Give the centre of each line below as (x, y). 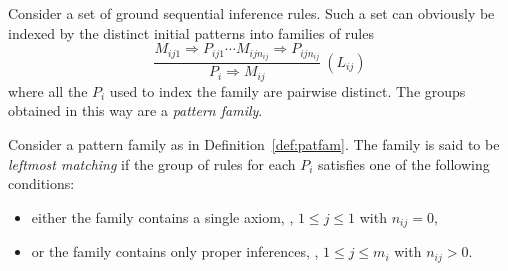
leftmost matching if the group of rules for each (152, 163)
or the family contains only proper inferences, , (175, 251)
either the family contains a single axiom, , (162, 216)
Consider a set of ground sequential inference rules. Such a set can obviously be (251, 13)
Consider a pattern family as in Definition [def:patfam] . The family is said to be (254, 143)
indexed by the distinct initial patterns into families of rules (191, 32)
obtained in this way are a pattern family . (135, 110)
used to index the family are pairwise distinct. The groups (287, 90)
